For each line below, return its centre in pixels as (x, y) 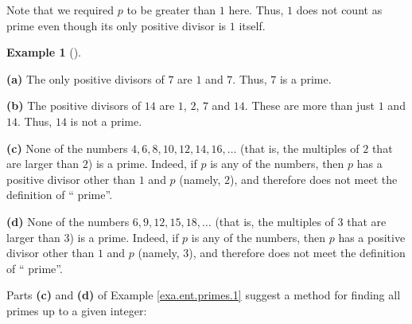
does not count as (339, 10)
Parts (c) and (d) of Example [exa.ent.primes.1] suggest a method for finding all (204, 295)
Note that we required (60, 10)
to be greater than (171, 10)
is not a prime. (106, 121)
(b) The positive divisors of (74, 105)
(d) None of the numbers (68, 221)
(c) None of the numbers (67, 148)
